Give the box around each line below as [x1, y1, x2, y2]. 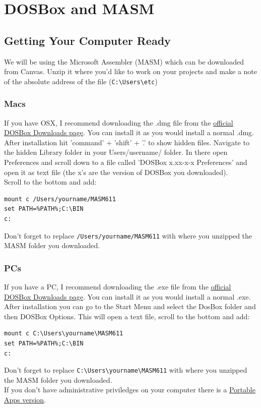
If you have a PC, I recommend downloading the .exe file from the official [4, 281, 231, 292]
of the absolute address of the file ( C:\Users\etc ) [4, 76, 158, 86]
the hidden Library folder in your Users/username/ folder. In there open [4, 147, 228, 157]
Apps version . [4, 394, 46, 405]
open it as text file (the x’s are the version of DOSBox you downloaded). [4, 166, 228, 177]
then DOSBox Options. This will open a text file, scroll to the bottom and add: [4, 311, 250, 321]
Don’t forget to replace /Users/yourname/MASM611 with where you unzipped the [4, 230, 252, 241]
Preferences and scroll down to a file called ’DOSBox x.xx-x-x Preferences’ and [4, 157, 247, 167]
